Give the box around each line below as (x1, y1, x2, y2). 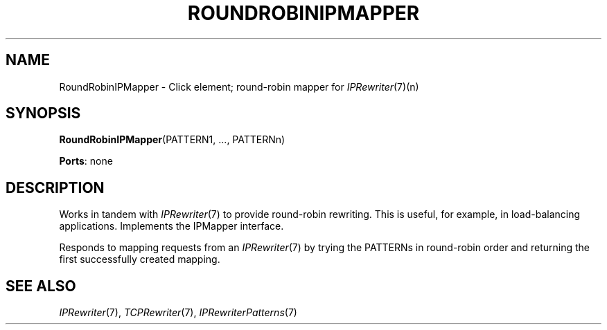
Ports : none (59, 155, 113, 167)
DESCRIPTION (6, 178, 105, 196)
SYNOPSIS (6, 104, 81, 122)
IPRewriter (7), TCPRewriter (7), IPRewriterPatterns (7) (59, 306, 297, 319)
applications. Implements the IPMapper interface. (59, 220, 284, 232)
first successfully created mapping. (59, 253, 220, 266)
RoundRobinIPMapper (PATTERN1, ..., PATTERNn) (59, 134, 285, 146)
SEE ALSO (6, 277, 76, 295)
